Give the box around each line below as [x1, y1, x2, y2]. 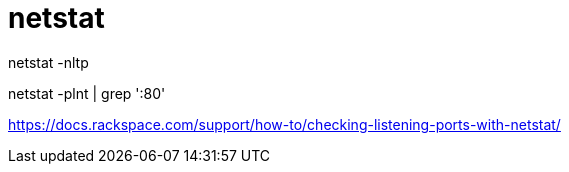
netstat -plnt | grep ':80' [8, 84, 166, 102]
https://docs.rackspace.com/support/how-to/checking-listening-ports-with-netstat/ [8, 115, 561, 133]
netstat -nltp [8, 53, 89, 71]
